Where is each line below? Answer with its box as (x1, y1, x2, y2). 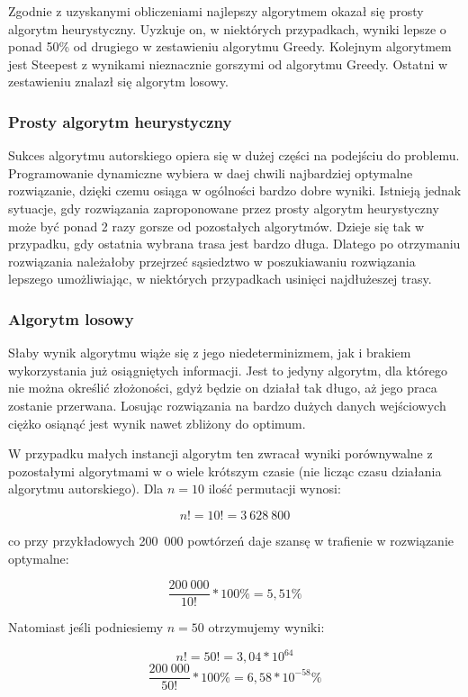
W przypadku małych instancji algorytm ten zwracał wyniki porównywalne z (8, 444, 433, 463)
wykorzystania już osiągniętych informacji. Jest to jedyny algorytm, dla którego (8, 360, 447, 379)
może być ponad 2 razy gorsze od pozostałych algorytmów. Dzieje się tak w (8, 216, 425, 235)
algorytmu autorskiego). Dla (8, 479, 164, 498)
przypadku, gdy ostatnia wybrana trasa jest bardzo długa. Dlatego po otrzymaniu (8, 234, 461, 253)
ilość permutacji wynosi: (208, 479, 341, 498)
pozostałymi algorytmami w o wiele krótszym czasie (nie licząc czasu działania (8, 461, 442, 480)
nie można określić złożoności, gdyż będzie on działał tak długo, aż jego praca (8, 378, 437, 397)
